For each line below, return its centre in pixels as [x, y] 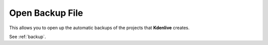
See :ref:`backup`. [28, 37]
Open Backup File [46, 13]
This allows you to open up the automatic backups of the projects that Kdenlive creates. [99, 28]
